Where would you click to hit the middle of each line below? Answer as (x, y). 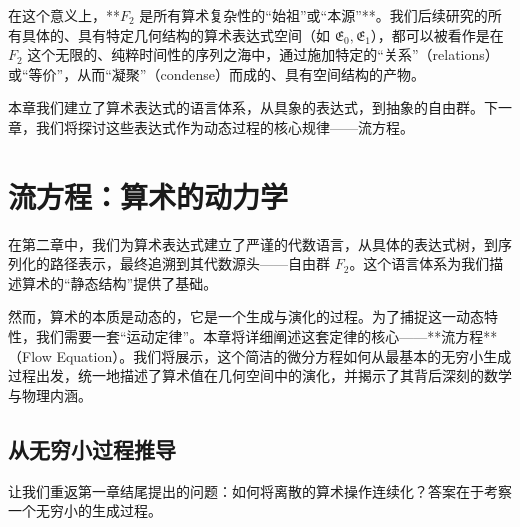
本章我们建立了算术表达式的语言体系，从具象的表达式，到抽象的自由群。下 (253, 107)
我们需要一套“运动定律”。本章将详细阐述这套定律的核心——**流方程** (266, 336)
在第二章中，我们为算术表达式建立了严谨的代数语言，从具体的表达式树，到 (253, 243)
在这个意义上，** (64, 15)
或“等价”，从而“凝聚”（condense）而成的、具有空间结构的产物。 (216, 73)
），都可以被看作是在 (437, 34)
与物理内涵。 (50, 394)
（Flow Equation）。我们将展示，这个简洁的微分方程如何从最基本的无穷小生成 (260, 355)
